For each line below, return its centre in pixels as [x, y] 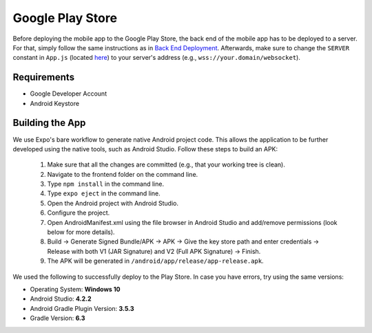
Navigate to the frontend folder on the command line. [123, 174]
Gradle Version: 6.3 [58, 318]
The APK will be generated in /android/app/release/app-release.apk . [156, 261]
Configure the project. [79, 213]
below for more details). [81, 232]
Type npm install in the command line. [106, 184]
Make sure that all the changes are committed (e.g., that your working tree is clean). [166, 164]
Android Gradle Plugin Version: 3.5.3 [82, 308]
